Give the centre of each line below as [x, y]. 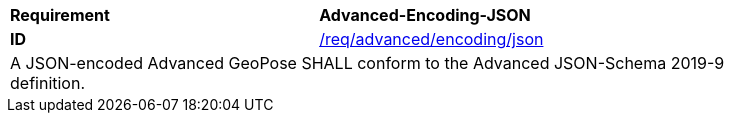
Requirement [60, 15]
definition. [48, 83]
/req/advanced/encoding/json [431, 39]
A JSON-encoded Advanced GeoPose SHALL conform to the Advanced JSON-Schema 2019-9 [367, 63]
